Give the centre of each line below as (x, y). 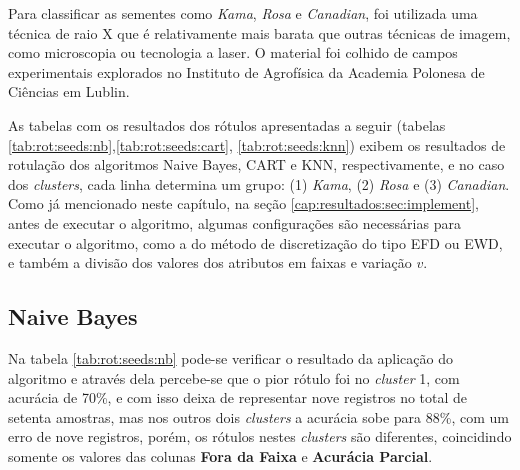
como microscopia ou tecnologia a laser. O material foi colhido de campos (233, 52)
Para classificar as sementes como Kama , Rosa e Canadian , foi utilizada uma (243, 13)
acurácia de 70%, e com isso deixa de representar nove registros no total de (238, 397)
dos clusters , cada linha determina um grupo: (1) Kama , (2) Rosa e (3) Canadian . (259, 183)
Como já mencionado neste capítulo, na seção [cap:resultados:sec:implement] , (243, 203)
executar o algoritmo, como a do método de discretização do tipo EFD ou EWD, (255, 242)
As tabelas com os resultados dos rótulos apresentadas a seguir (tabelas (227, 124)
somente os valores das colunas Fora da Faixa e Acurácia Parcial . (220, 455)
